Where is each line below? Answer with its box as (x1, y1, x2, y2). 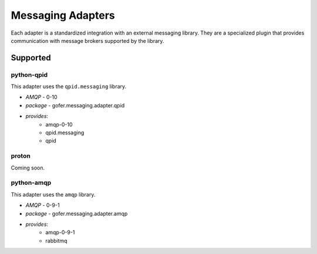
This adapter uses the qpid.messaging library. (11, 83, 127, 90)
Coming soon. (11, 164, 45, 171)
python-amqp (11, 179, 52, 187)
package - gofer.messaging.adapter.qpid (25, 101, 125, 109)
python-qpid (11, 70, 48, 79)
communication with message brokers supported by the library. (11, 37, 164, 44)
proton (11, 152, 31, 160)
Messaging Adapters (11, 9, 115, 22)
